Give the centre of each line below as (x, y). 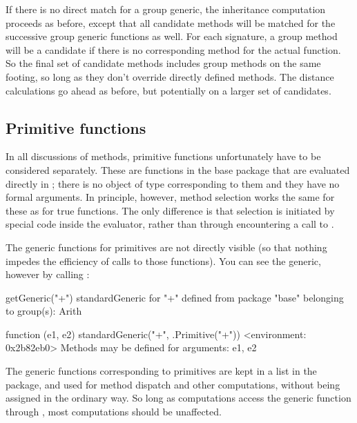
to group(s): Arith (44, 311)
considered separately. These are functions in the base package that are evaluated (178, 169)
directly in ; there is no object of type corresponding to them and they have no (173, 183)
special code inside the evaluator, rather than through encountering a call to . (170, 224)
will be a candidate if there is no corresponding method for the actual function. (173, 49)
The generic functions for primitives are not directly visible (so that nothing (166, 247)
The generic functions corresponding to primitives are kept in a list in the (161, 371)
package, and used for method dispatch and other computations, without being (173, 384)
